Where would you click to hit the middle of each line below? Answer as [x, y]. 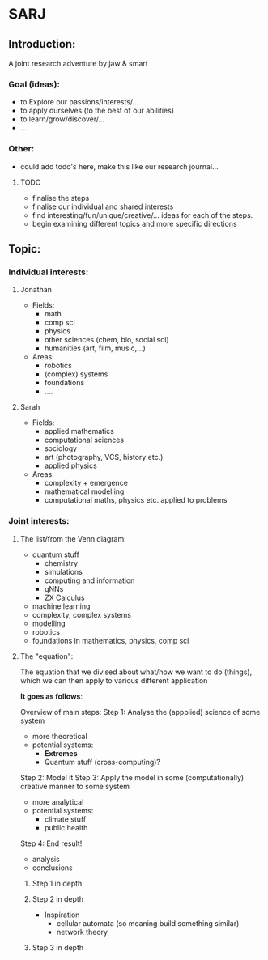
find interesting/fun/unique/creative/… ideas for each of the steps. [143, 215]
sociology [61, 448]
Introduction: [42, 44]
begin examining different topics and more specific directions [134, 223]
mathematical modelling [84, 491]
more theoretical [60, 736]
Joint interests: [39, 521]
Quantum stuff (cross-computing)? [102, 762]
